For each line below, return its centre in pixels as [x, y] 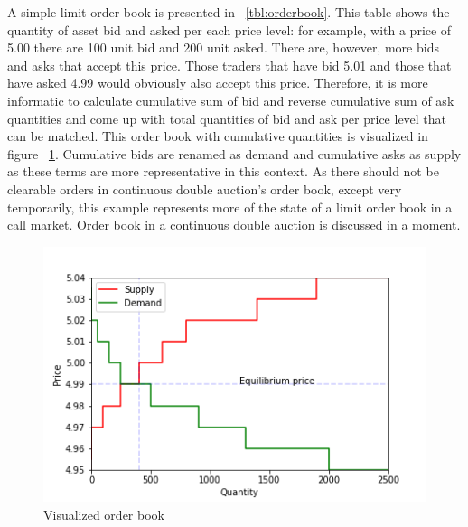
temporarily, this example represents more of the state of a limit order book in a [230, 207]
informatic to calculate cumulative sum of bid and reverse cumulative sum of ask [231, 100]
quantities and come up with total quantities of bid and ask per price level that [227, 118]
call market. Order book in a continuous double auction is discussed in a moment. [234, 225]
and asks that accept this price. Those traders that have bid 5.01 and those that [229, 65]
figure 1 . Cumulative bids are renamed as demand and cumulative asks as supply [234, 153]
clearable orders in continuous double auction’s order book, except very [205, 188]
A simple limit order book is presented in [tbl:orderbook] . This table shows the [229, 12]
